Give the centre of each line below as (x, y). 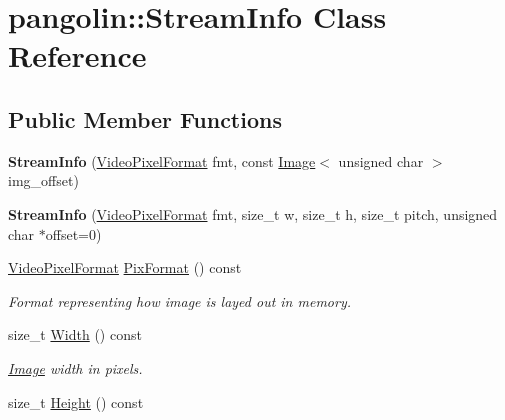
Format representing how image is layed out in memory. (180, 300)
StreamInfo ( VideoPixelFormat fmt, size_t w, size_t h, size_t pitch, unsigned (253, 213)
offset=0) (73, 233)
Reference (77, 55)
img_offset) (43, 180)
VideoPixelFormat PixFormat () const (125, 267)
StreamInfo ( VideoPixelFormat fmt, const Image (162, 160)
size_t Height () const (76, 401)
